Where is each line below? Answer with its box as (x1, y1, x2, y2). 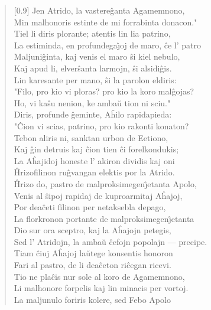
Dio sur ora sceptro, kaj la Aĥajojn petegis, (14, 224, 171, 236)
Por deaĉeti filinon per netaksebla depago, (14, 201, 166, 213)
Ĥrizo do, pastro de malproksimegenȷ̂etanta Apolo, (14, 177, 197, 190)
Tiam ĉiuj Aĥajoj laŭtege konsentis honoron (14, 247, 173, 259)
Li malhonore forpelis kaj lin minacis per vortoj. (14, 282, 189, 294)
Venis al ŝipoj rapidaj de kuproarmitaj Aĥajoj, (14, 189, 183, 201)
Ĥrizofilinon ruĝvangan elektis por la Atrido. (14, 166, 175, 178)
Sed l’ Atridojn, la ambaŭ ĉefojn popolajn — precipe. (14, 235, 207, 247)
